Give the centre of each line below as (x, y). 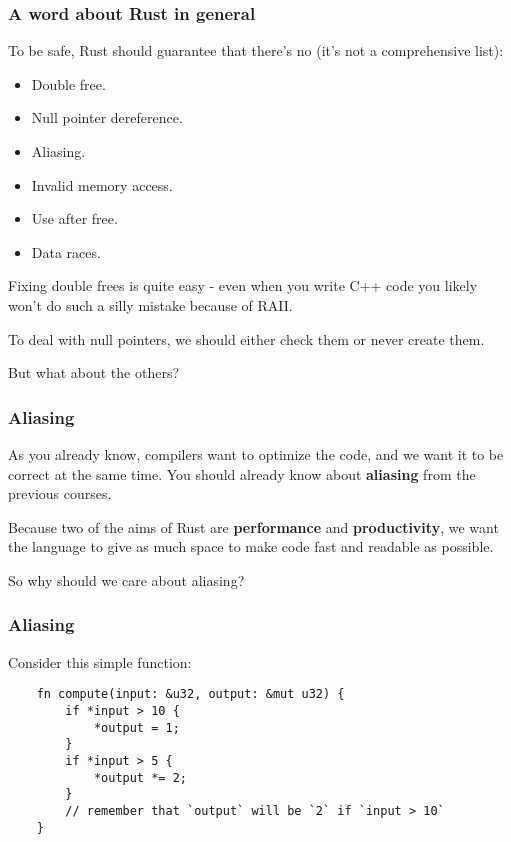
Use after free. (74, 218)
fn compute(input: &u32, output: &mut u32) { (190, 694)
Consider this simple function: (100, 661)
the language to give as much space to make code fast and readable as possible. (251, 546)
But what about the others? (94, 372)
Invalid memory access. (102, 184)
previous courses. (60, 493)
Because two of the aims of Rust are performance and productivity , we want (253, 526)
